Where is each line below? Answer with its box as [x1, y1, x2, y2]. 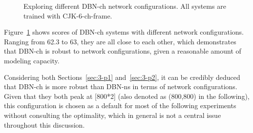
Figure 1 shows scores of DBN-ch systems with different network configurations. [4, 27, 244, 37]
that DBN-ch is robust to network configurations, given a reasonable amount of [4, 46, 241, 56]
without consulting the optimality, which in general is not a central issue [4, 110, 221, 120]
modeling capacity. [4, 55, 60, 65]
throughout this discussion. [4, 119, 85, 130]
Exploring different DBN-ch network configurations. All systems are [23, 1, 226, 11]
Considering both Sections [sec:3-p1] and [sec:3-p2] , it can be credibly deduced [4, 72, 240, 82]
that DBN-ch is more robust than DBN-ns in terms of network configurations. [4, 81, 237, 92]
